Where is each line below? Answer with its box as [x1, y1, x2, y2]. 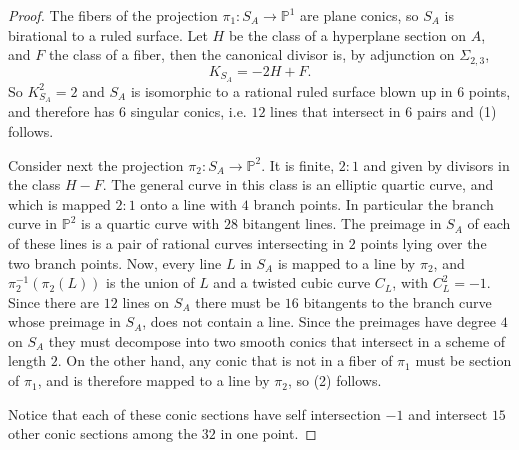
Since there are [8, 291, 100, 312]
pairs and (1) [416, 101, 497, 122]
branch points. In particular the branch [253, 193, 494, 214]
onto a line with [140, 193, 238, 214]
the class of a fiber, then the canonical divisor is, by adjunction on [48, 44, 455, 65]
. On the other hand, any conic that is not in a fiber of [57, 350, 393, 371]
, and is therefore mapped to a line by [37, 370, 270, 391]
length [8, 350, 47, 371]
